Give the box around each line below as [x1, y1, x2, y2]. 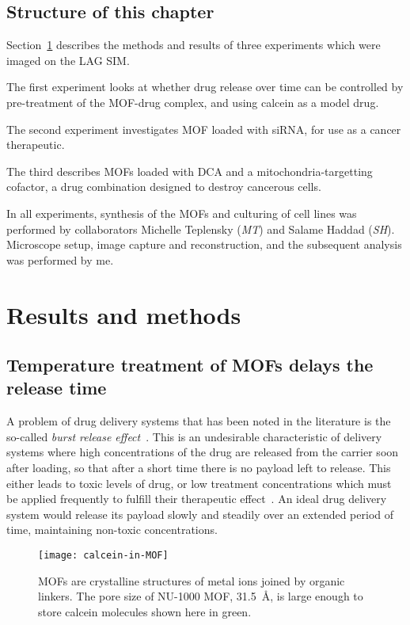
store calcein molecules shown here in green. [38, 603, 252, 619]
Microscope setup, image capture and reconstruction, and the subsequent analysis [6, 236, 402, 253]
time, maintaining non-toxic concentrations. [6, 521, 218, 538]
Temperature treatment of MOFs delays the [6, 353, 374, 377]
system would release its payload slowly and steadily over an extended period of [6, 505, 394, 522]
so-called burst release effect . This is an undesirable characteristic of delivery [6, 428, 382, 444]
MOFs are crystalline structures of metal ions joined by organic [38, 572, 345, 589]
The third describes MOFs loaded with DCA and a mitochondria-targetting [6, 162, 373, 179]
